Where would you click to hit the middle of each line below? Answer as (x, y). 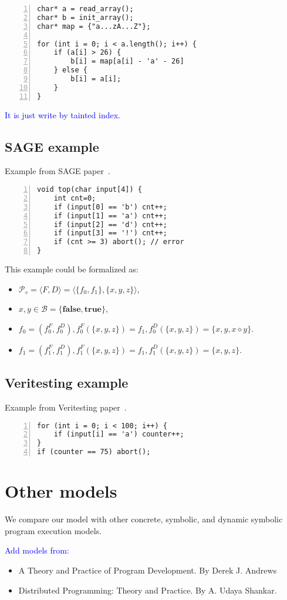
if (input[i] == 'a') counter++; (119, 434)
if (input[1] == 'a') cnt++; (110, 216)
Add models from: (37, 550)
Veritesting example (67, 383)
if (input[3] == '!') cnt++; (110, 233)
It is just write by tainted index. (63, 114)
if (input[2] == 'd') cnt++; (110, 224)
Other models (61, 491)
